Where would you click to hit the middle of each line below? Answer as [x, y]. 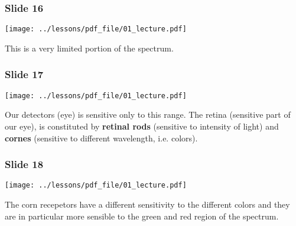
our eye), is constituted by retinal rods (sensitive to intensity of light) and [142, 126]
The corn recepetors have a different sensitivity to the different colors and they [147, 204]
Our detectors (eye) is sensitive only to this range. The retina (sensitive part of [148, 114]
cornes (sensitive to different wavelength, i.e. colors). [101, 138]
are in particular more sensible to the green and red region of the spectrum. [142, 216]
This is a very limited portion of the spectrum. [89, 48]
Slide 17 [24, 74]
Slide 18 [24, 164]
